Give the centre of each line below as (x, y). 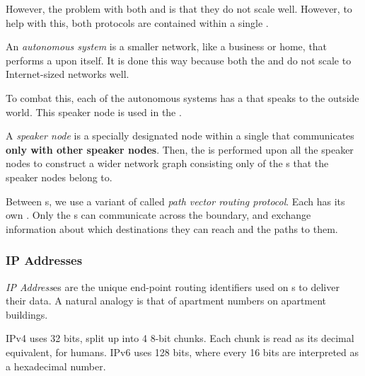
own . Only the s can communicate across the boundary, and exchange (158, 215)
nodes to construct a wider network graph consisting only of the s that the (167, 163)
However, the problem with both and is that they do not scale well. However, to (179, 8)
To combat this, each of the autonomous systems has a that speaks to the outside (182, 97)
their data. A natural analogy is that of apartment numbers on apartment (166, 301)
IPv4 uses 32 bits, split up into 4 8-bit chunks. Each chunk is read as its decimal (180, 338)
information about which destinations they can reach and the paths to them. (172, 228)
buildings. (27, 314)
